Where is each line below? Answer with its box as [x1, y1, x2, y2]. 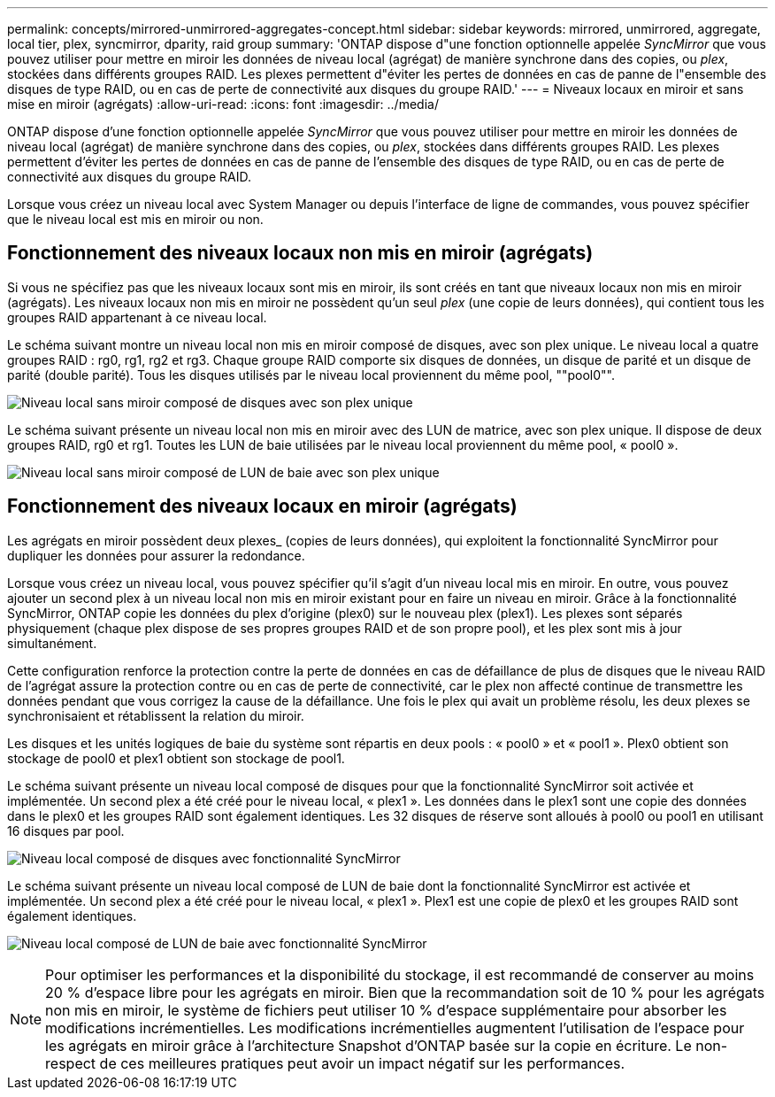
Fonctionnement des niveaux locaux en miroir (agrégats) [7, 495, 518, 518]
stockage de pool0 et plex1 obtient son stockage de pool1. [7, 750, 345, 766]
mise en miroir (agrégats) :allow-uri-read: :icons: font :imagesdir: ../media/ [7, 97, 439, 112]
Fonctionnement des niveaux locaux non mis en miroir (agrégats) [7, 242, 594, 265]
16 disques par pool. [7, 823, 125, 838]
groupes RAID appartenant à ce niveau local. [7, 309, 267, 325]
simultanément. [7, 635, 97, 651]
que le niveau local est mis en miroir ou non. [7, 212, 264, 227]
